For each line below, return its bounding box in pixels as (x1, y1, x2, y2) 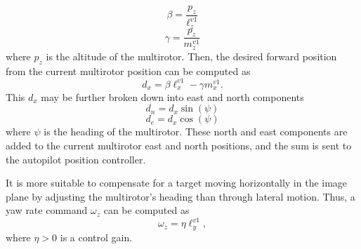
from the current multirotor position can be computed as (6, 63, 251, 78)
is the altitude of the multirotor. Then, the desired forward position (46, 48, 337, 63)
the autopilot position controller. (6, 152, 146, 166)
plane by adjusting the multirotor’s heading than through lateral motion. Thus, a (6, 189, 355, 203)
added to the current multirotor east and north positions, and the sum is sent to (6, 137, 352, 152)
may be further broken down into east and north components (41, 89, 304, 104)
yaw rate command (6, 203, 88, 217)
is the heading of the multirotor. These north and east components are (44, 124, 348, 139)
